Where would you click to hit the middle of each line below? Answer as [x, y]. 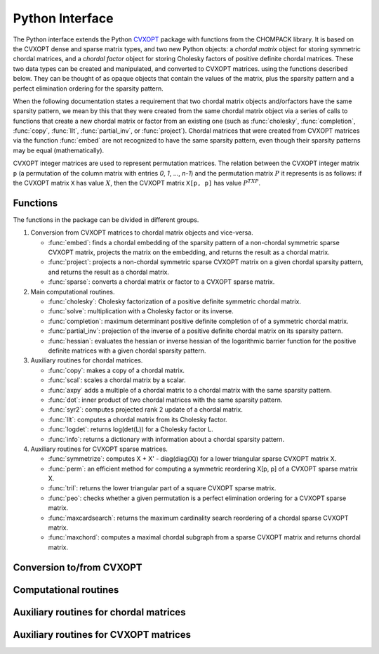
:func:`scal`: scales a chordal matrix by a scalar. [117, 380]
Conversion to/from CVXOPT [78, 567]
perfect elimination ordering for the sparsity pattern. [88, 89]
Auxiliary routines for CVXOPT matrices [102, 635]
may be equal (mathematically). [59, 150]
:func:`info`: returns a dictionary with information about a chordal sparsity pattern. [166, 439]
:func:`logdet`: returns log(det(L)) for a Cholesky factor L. [131, 429]
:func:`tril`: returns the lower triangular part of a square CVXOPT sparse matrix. [162, 488]
